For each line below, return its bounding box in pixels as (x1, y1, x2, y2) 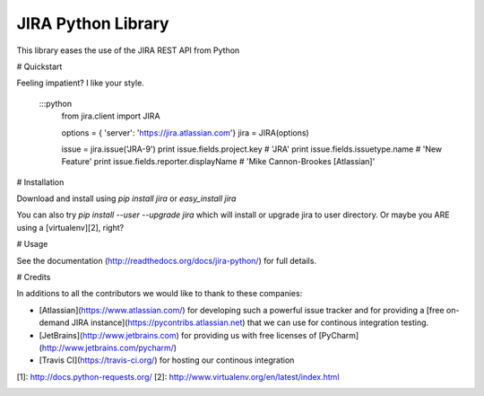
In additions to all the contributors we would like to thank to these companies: (16, 288, 303, 299)
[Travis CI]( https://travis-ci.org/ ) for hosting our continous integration (39, 355, 295, 365)
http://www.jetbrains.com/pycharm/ (41, 342, 175, 353)
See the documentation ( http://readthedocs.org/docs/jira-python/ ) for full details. (16, 255, 317, 266)
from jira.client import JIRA (61, 110, 160, 121)
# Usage (16, 239, 48, 250)
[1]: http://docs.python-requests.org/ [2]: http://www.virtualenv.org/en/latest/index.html (16, 371, 340, 382)
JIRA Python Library (16, 13, 169, 33)
